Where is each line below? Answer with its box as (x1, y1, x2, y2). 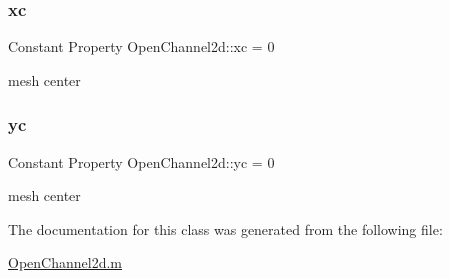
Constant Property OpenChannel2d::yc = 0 (8, 151, 275, 172)
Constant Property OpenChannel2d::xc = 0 (8, 36, 275, 57)
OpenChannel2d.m (8, 252, 122, 273)
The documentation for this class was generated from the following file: (8, 218, 443, 239)
